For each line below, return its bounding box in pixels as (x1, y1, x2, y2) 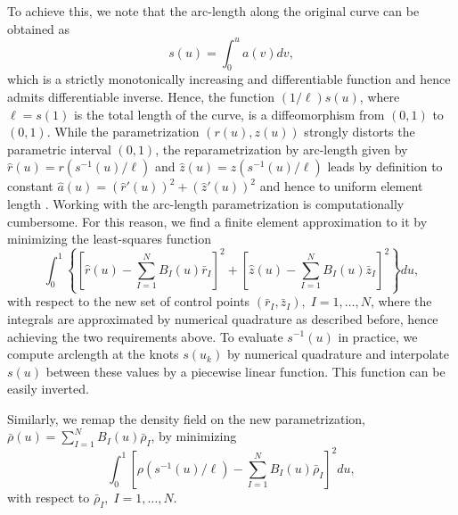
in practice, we (338, 327, 418, 345)
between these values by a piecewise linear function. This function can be (45, 361, 446, 380)
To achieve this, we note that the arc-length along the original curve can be (7, 2, 420, 20)
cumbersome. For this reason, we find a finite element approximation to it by (7, 212, 428, 230)
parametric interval (7, 139, 111, 158)
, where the (370, 292, 432, 311)
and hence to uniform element (259, 177, 423, 195)
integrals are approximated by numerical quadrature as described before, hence (7, 309, 438, 328)
